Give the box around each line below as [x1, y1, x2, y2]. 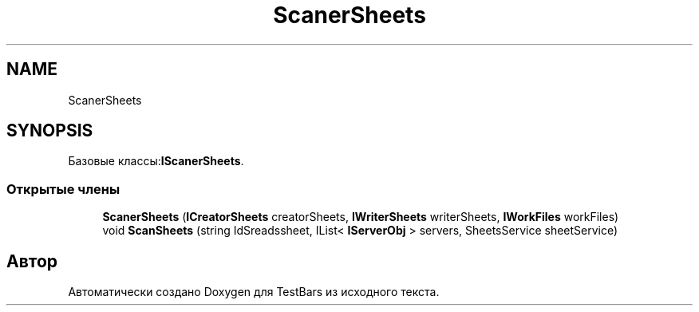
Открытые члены [6, 180, 120, 197]
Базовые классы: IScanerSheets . [68, 154, 244, 168]
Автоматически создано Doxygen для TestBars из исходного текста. [68, 285, 440, 299]
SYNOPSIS [6, 120, 93, 141]
